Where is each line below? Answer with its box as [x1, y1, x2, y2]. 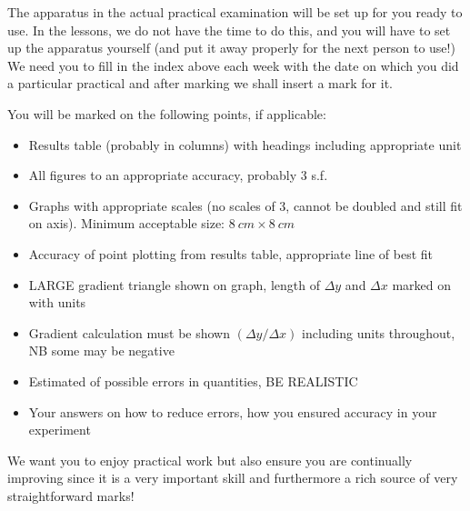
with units [28, 293, 86, 312]
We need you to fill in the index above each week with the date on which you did [7, 55, 459, 75]
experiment [28, 420, 91, 439]
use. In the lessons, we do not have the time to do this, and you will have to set [7, 20, 451, 39]
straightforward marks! [7, 486, 135, 505]
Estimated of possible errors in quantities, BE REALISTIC [28, 371, 358, 390]
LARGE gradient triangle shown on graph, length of [28, 275, 320, 294]
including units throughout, [302, 323, 455, 342]
